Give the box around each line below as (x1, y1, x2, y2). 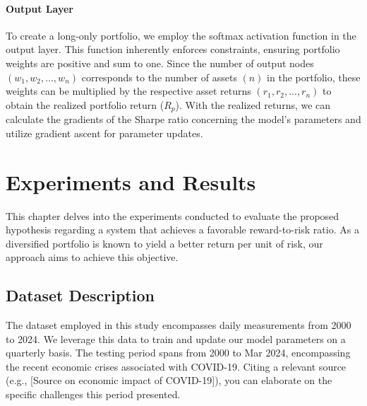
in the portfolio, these (267, 69, 361, 84)
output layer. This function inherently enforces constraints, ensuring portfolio (6, 42, 340, 57)
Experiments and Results (6, 167, 256, 196)
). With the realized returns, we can (175, 97, 331, 112)
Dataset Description (6, 284, 155, 306)
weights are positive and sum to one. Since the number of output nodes (6, 55, 314, 70)
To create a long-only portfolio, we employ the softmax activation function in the (6, 28, 356, 42)
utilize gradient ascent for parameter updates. (6, 125, 203, 140)
